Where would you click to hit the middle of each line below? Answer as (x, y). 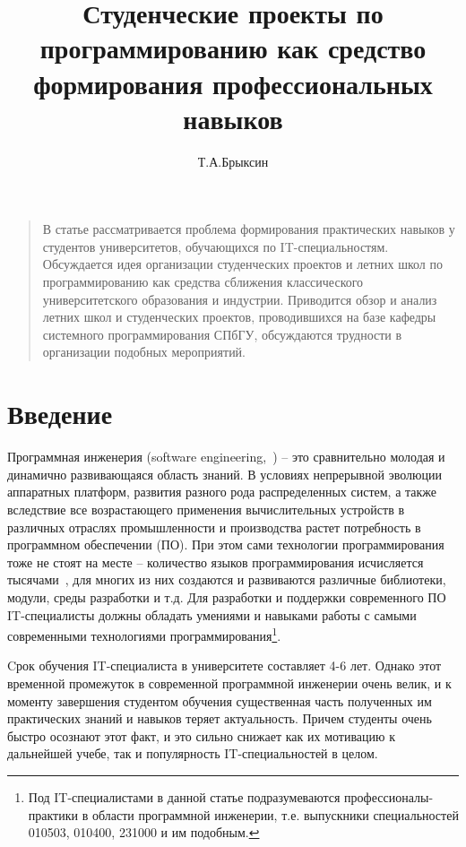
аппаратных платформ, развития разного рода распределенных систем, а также (222, 492)
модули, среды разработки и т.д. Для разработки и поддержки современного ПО (227, 596)
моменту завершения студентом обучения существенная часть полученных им (220, 700)
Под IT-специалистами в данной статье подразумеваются (184, 796)
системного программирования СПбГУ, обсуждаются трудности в (222, 334)
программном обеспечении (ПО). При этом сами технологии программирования (226, 544)
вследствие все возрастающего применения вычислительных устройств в (206, 509)
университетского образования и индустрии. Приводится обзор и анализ (240, 299)
